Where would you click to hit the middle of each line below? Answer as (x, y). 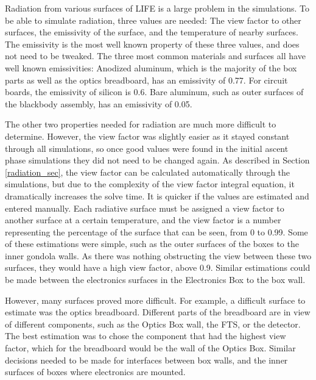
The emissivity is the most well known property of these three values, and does (152, 44)
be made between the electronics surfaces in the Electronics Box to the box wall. (155, 280)
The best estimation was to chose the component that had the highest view (146, 336)
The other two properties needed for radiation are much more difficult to (141, 124)
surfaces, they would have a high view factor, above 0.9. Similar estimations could (158, 267)
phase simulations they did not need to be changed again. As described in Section (157, 160)
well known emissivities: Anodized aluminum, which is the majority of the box (151, 67)
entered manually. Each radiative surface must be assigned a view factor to (145, 208)
